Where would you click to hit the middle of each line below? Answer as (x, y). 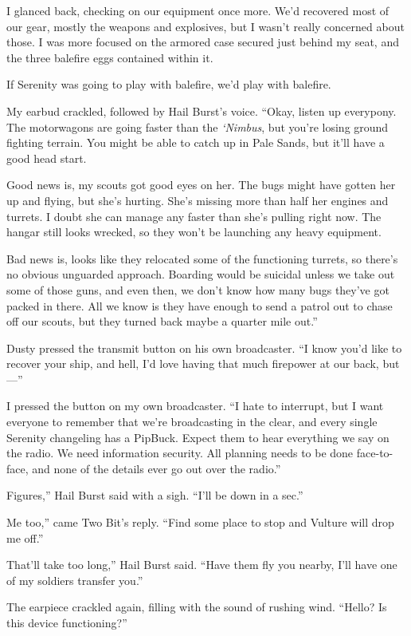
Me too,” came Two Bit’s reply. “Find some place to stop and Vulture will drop (200, 522)
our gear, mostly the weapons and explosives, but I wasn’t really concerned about (205, 26)
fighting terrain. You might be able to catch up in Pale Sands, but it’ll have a (196, 142)
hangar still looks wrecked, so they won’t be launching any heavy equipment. (194, 232)
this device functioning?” (67, 622)
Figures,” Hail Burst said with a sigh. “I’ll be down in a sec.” (155, 495)
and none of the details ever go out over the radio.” (157, 468)
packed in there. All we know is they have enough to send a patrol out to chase (200, 305)
